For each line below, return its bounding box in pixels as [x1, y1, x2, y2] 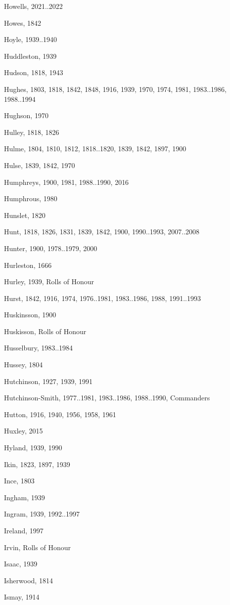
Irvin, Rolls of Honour [4, 542, 71, 552]
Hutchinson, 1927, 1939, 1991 [4, 376, 92, 386]
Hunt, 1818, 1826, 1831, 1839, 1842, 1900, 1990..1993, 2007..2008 [4, 226, 200, 237]
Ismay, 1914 [4, 592, 40, 602]
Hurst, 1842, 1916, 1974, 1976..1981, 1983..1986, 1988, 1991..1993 [4, 293, 201, 303]
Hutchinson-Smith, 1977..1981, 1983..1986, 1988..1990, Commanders [4, 392, 210, 403]
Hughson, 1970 [4, 110, 48, 121]
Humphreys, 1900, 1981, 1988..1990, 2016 [4, 176, 129, 187]
